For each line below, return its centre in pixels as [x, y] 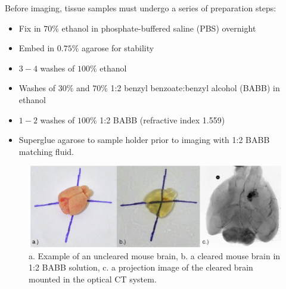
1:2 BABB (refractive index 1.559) [162, 119]
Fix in [30, 28]
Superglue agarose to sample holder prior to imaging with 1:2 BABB [144, 140]
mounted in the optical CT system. [93, 279]
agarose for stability [118, 48]
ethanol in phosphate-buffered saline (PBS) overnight [159, 28]
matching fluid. [46, 151]
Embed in [37, 48]
